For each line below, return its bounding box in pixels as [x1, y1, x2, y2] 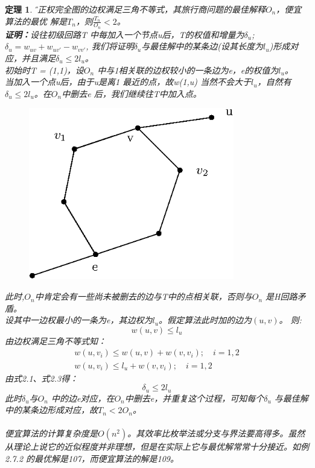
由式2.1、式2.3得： [5, 372, 78, 384]
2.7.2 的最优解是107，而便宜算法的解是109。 [5, 452, 179, 464]
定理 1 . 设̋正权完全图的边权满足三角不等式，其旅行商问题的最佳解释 [5, 3, 266, 15]
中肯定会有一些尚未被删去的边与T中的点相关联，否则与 [34, 290, 252, 303]
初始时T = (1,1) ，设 [5, 63, 84, 76]
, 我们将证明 [86, 40, 134, 52]
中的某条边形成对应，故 [5, 403, 98, 416]
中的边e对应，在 [51, 391, 115, 404]
